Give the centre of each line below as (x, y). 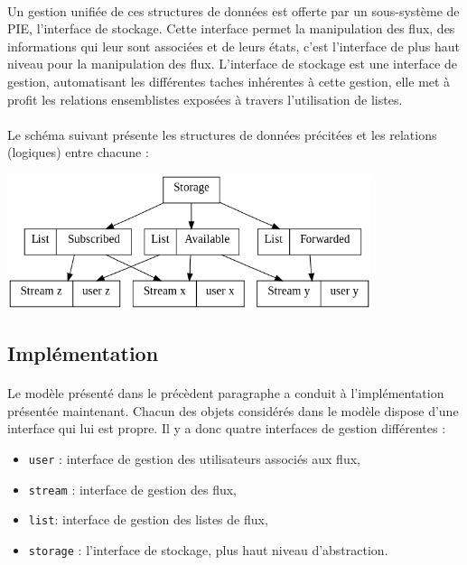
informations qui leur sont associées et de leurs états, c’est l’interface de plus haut (233, 46)
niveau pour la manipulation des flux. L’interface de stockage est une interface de (232, 64)
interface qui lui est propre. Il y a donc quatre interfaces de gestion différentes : (227, 428)
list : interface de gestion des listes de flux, (148, 519)
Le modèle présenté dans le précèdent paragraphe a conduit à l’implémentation (226, 393)
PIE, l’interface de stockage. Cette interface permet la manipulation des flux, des (231, 28)
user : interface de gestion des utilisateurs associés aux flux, (194, 459)
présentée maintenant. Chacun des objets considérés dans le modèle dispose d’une (233, 410)
